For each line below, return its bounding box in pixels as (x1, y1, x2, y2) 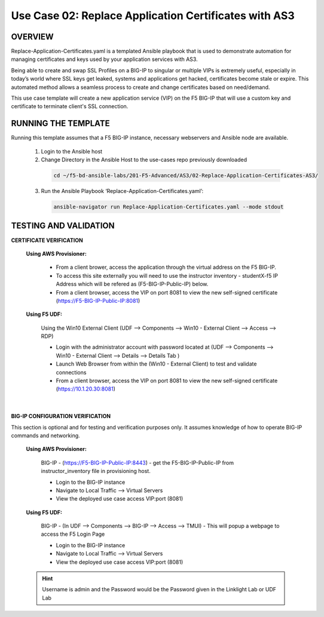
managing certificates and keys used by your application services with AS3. (11, 56, 198, 63)
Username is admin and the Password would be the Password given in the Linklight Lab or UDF (42, 586, 277, 593)
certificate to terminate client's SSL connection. (11, 103, 129, 110)
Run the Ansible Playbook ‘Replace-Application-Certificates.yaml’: (41, 188, 204, 195)
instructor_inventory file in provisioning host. (41, 468, 151, 475)
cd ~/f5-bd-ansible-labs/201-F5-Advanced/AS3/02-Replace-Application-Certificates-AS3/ (53, 172, 319, 179)
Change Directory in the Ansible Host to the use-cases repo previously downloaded (41, 156, 247, 164)
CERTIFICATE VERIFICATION (11, 237, 83, 244)
